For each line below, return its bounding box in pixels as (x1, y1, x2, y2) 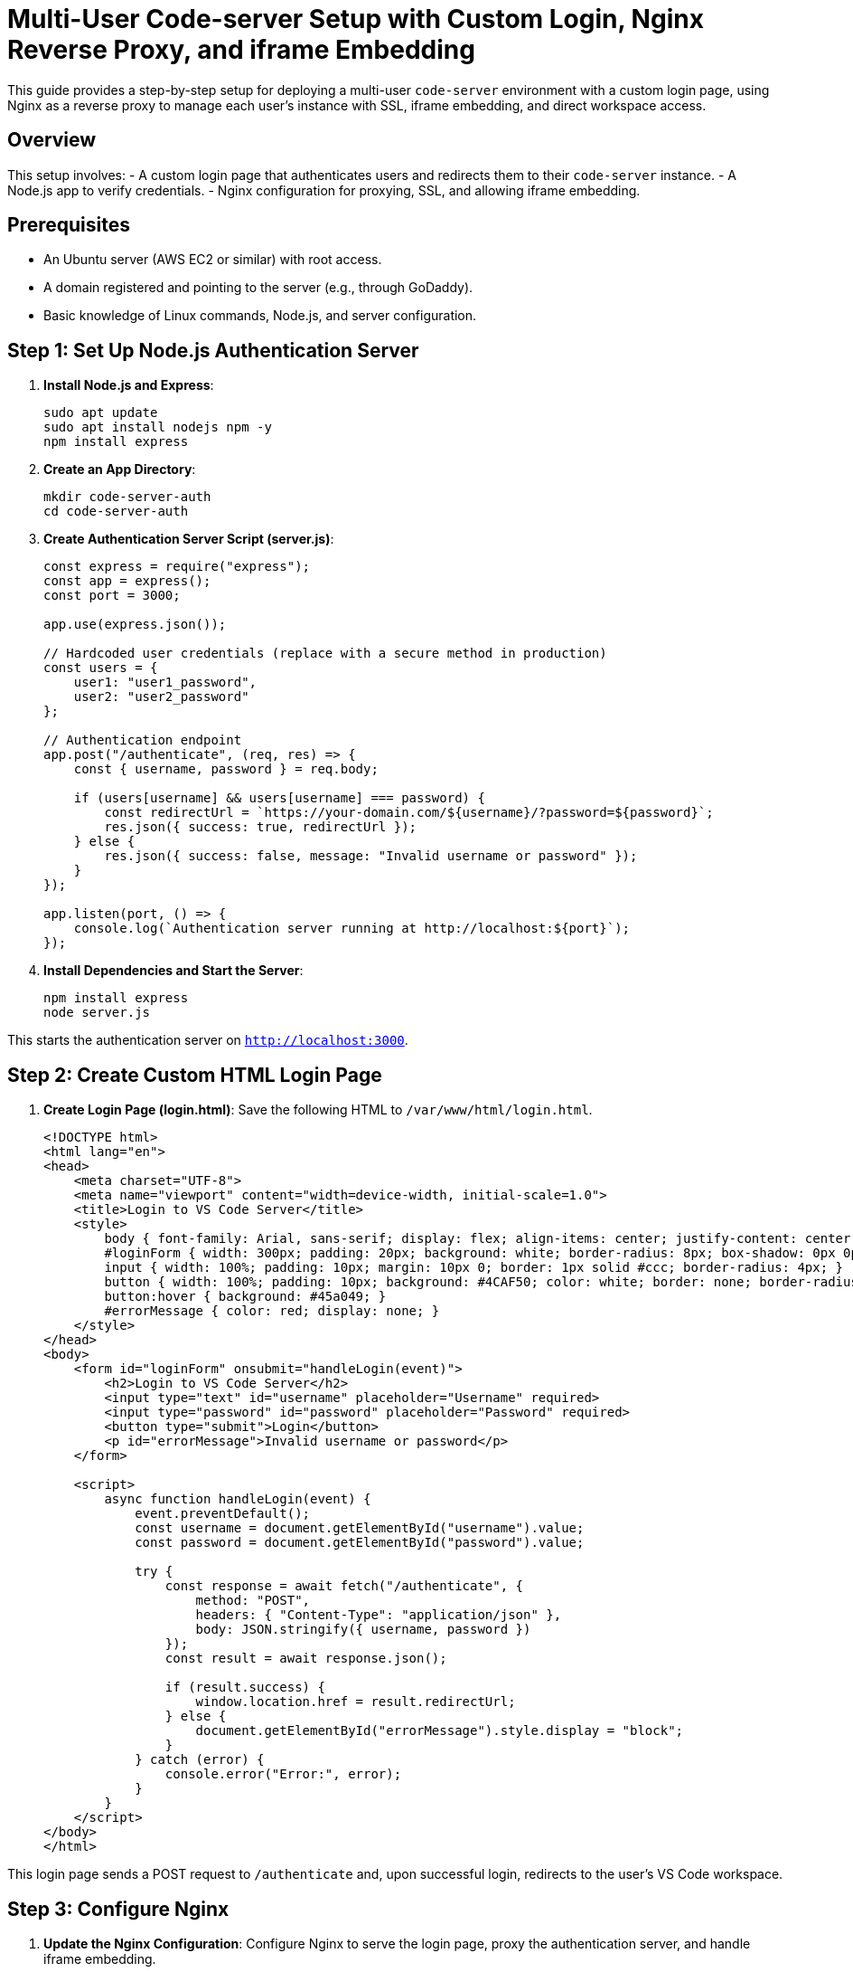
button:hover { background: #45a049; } (104, 1289, 387, 1304)
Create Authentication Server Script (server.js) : (43, 531, 334, 547)
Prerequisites (7, 213, 130, 237)
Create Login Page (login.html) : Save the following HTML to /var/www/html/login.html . (43, 1102, 593, 1118)
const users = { (43, 660, 158, 676)
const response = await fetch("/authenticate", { (164, 1579, 524, 1594)
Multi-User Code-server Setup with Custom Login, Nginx (7, 4, 704, 34)
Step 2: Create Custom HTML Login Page (7, 1063, 382, 1086)
